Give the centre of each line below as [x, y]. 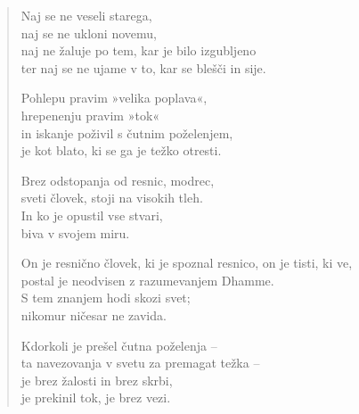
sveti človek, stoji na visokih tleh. [112, 198]
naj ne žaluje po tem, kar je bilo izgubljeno [139, 50]
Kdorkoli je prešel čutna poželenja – [119, 345]
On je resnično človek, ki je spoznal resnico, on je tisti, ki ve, [187, 263]
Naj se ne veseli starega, [86, 15]
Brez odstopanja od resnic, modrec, [118, 180]
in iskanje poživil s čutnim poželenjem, [127, 132]
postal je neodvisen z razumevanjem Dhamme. [147, 280]
